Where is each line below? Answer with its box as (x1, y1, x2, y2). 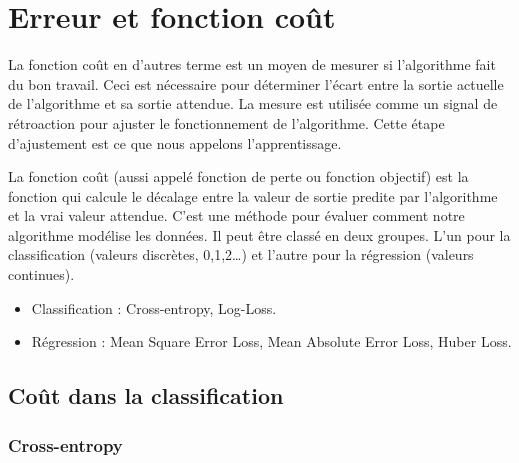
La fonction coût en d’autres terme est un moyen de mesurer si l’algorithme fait (8, 54, 496, 75)
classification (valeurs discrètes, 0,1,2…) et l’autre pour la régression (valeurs (8, 244, 474, 265)
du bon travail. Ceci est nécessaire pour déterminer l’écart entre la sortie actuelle (8, 73, 504, 94)
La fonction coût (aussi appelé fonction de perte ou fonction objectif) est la (8, 166, 469, 187)
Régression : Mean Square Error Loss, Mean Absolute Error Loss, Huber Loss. (31, 331, 512, 352)
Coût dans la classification (8, 380, 284, 411)
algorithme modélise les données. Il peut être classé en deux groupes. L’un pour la (8, 224, 511, 245)
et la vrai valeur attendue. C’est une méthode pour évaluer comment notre (8, 205, 465, 226)
